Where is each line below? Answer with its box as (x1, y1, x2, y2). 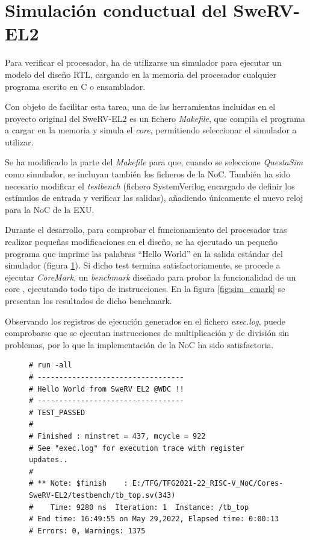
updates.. (29, 456, 68, 465)
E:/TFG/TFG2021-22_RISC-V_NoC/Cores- (132, 479, 284, 488)
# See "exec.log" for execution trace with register (29, 443, 244, 453)
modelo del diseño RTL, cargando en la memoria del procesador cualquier (5, 68, 277, 80)
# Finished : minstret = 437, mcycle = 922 (29, 431, 206, 440)
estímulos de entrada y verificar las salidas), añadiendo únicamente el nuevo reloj (5, 191, 303, 204)
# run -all (29, 361, 72, 370)
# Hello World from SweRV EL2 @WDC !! (29, 384, 184, 393)
